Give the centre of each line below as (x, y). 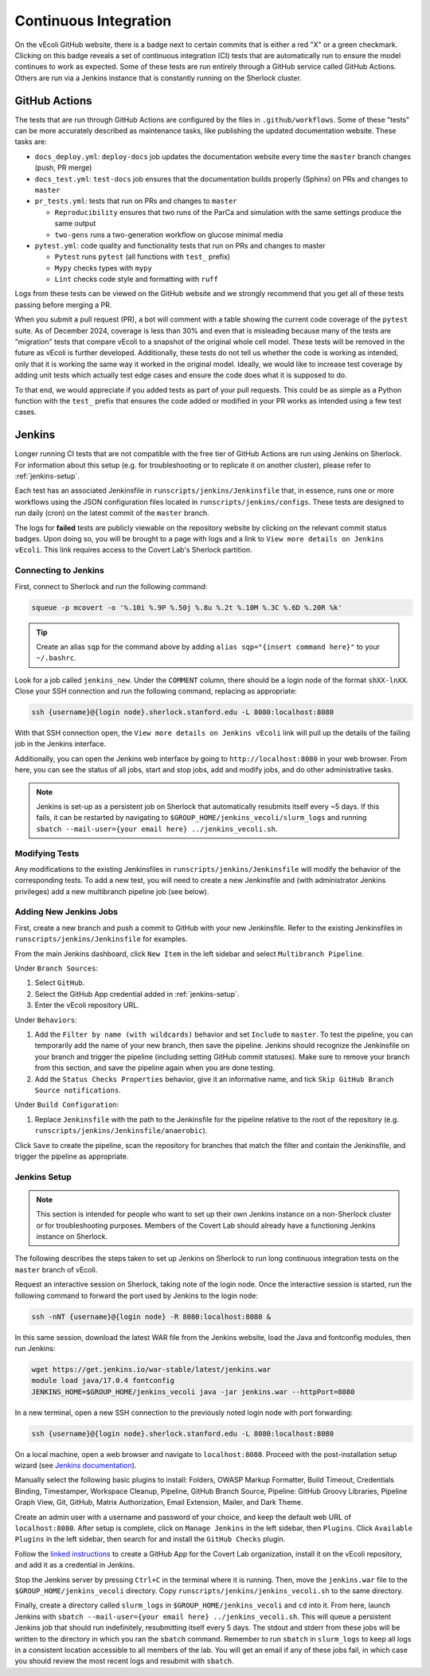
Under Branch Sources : (57, 968)
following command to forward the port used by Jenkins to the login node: (137, 1295)
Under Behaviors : (46, 1020)
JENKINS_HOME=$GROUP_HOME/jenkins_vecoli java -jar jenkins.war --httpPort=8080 (193, 1392)
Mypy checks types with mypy (104, 268)
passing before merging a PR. (63, 305)
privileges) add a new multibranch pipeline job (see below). (112, 891)
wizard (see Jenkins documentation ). (76, 1466)
